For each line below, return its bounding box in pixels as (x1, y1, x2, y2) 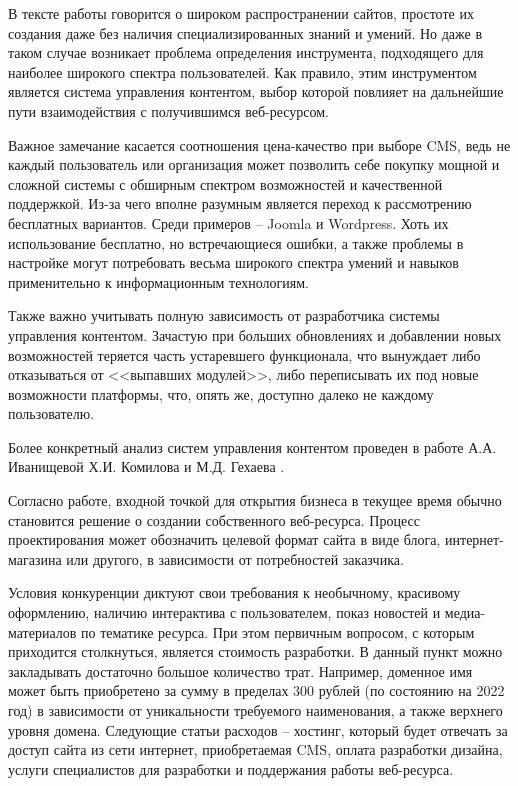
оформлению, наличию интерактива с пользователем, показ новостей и (8, 602, 441, 623)
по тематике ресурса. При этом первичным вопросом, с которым (81, 621, 475, 642)
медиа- (444, 602, 486, 623)
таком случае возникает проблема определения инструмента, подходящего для (8, 42, 484, 63)
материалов (8, 621, 77, 642)
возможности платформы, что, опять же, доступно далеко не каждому (8, 383, 434, 404)
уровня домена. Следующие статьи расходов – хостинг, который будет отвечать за (8, 719, 508, 740)
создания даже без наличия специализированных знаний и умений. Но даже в (8, 22, 483, 43)
